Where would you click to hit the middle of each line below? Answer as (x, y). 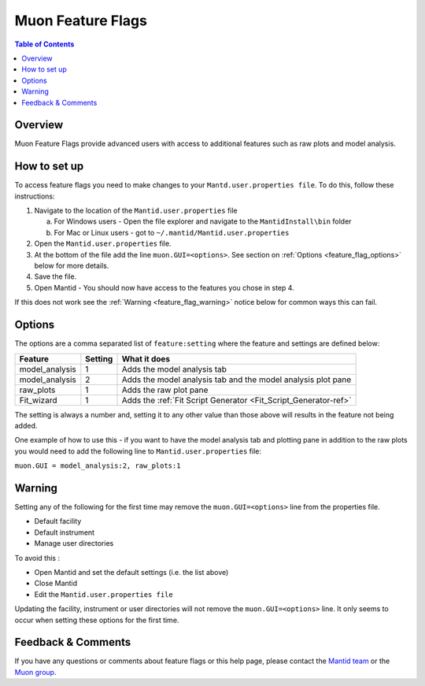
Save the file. (55, 276)
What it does (146, 358)
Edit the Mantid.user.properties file (103, 594)
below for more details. (72, 266)
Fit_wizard (38, 400)
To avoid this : (37, 558)
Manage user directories (74, 543)
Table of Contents (44, 44)
